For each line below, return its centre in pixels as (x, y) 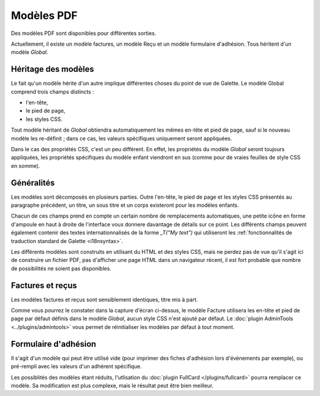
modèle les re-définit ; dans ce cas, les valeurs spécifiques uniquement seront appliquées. (121, 138)
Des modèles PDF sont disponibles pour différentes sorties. (84, 33)
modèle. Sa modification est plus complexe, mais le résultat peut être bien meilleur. (112, 385)
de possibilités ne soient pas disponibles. (61, 268)
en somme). (25, 165)
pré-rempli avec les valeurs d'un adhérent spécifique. (76, 366)
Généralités (33, 183)
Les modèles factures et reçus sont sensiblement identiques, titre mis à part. (104, 299)
